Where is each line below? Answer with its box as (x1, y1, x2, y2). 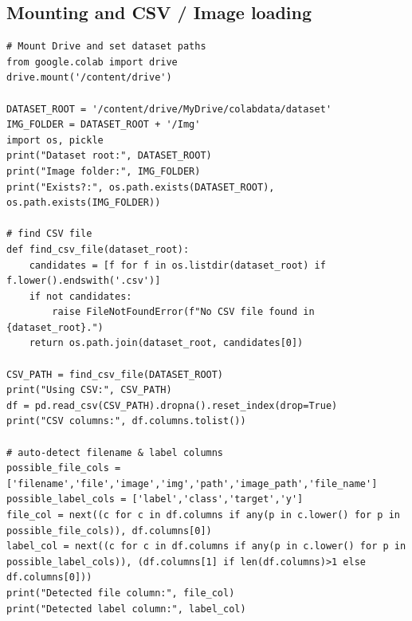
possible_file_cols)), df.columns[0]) (6, 525, 212, 536)
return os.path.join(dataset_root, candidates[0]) (29, 337, 304, 349)
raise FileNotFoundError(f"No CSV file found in (52, 306, 315, 318)
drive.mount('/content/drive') (6, 72, 172, 84)
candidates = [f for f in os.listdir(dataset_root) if (29, 259, 326, 271)
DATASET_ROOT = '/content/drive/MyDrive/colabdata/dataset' (6, 103, 332, 115)
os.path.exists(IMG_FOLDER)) (6, 197, 161, 209)
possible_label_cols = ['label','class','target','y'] (6, 493, 304, 505)
